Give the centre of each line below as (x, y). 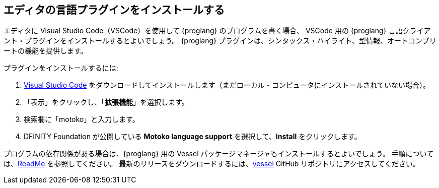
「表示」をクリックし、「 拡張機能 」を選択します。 (106, 102)
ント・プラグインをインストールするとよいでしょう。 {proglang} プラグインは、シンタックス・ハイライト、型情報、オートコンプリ (220, 41)
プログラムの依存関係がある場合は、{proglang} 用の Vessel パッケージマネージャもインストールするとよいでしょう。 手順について (219, 154)
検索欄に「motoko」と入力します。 (82, 119)
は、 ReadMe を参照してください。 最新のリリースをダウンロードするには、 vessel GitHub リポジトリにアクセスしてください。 (212, 164)
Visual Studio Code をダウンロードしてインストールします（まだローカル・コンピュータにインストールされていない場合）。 (227, 85)
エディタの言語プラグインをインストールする (114, 10)
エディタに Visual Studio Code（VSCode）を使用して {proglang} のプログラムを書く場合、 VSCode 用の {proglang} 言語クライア (217, 31)
